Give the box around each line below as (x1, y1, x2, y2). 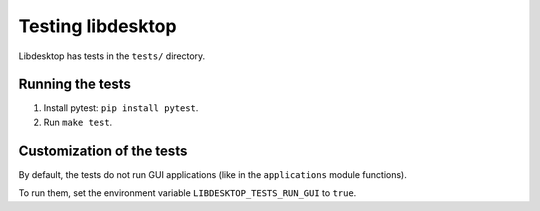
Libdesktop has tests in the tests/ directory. (18, 50, 206, 62)
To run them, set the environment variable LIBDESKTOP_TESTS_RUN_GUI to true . (18, 187, 357, 199)
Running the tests (18, 76, 132, 93)
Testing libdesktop (18, 15, 177, 37)
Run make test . (43, 116, 113, 128)
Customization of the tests (18, 142, 188, 159)
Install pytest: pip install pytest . (43, 102, 199, 114)
